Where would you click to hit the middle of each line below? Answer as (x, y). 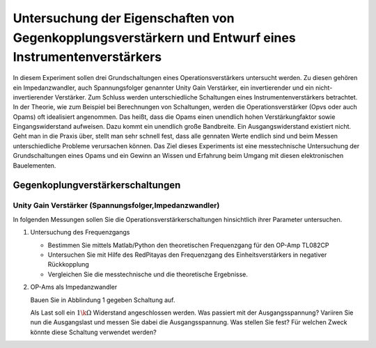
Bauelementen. (34, 165)
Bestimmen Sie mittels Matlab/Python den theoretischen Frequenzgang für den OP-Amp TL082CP (188, 245)
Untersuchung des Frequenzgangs (80, 232)
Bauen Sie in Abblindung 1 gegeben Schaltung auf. (103, 300)
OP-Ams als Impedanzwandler (74, 287)
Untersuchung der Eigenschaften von (124, 18)
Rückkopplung (69, 264)
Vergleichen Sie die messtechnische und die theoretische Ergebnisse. (148, 274)
